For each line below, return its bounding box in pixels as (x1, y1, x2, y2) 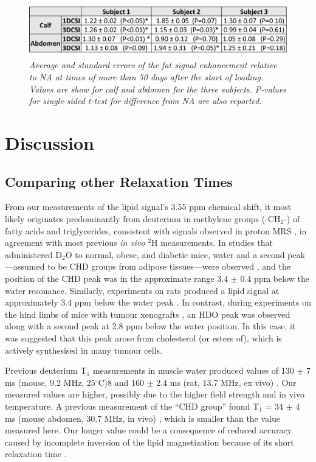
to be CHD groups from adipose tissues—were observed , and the (47, 260, 290, 273)
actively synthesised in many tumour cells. (5, 343, 162, 356)
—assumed (5, 260, 45, 273)
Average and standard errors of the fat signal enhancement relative (29, 58, 277, 71)
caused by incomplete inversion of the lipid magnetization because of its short (5, 435, 294, 448)
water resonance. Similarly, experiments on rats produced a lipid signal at (5, 284, 280, 296)
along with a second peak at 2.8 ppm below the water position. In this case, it (5, 320, 296, 332)
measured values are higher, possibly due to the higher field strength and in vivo (5, 388, 304, 401)
